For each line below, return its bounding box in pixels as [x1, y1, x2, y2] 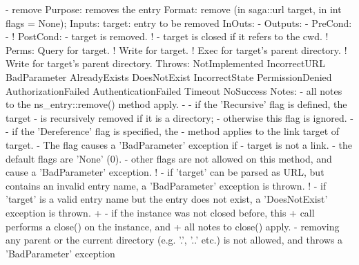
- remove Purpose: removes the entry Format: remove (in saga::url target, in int [6, 2, 342, 16]
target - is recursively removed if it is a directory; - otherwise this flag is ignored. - [6, 110, 353, 125]
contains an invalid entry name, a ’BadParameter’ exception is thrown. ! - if [6, 178, 327, 192]
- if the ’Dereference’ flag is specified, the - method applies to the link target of [6, 124, 340, 138]
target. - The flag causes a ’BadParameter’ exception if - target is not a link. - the [6, 137, 352, 152]
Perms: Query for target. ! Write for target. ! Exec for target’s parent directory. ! [6, 42, 347, 57]
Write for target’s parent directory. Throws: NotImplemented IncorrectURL [6, 56, 325, 71]
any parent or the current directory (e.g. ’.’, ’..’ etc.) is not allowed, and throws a [6, 232, 343, 247]
